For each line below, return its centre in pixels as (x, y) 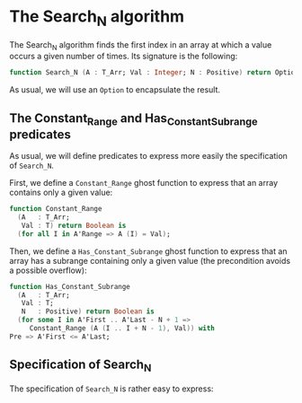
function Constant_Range (56, 209)
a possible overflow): (48, 270)
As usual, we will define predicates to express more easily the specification (148, 156)
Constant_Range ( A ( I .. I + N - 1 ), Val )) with (122, 329)
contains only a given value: (61, 193)
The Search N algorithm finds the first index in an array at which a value (141, 45)
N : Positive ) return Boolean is (88, 311)
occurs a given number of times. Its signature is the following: (124, 57)
